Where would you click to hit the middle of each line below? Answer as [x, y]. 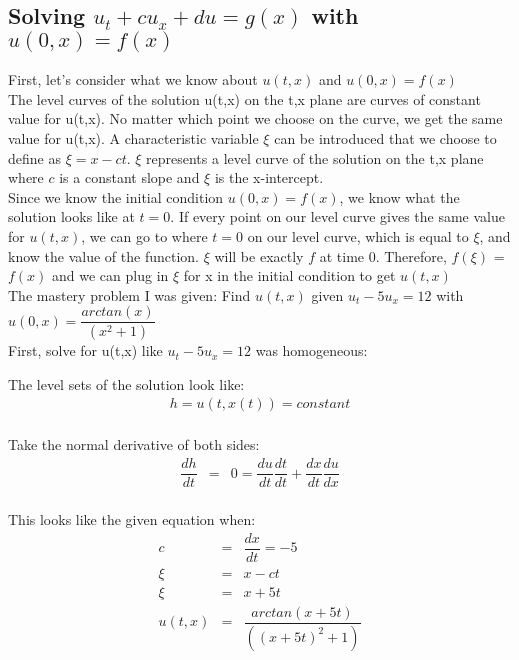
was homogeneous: [311, 350]
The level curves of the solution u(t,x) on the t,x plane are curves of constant [244, 98]
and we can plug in [110, 275]
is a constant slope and [129, 177]
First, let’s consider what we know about [133, 79]
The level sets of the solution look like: [126, 383]
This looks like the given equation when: [132, 519]
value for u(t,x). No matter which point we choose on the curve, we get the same [255, 118]
